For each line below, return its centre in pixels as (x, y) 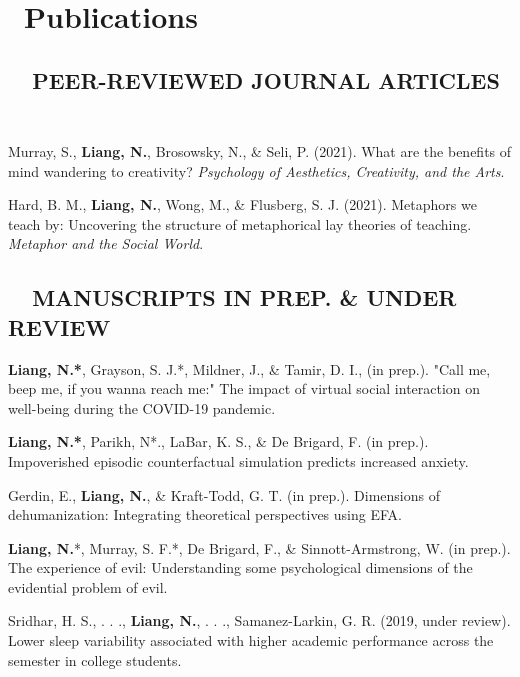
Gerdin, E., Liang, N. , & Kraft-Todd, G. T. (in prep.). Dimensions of (224, 494)
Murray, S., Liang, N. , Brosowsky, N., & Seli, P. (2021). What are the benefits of (260, 150)
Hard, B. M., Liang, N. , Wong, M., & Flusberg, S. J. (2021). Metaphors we (242, 204)
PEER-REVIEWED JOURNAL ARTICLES (266, 79)
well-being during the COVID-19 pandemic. (142, 407)
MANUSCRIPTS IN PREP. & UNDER (244, 297)
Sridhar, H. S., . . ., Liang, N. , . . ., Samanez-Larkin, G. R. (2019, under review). (259, 620)
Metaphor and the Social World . (106, 243)
